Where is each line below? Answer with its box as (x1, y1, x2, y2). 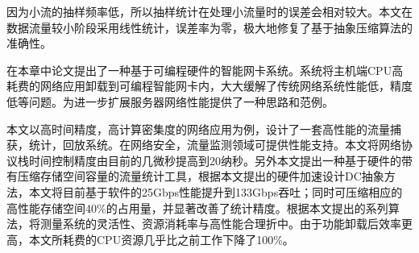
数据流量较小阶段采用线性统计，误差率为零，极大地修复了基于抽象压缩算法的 (6, 19, 413, 35)
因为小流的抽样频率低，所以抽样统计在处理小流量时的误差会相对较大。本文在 (6, 3, 413, 19)
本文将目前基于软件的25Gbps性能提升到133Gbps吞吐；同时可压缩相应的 (28, 183, 403, 200)
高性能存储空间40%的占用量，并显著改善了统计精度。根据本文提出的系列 (6, 199, 388, 216)
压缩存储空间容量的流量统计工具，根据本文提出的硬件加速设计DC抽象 (17, 168, 384, 185)
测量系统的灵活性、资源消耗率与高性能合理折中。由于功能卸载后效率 (39, 215, 401, 232)
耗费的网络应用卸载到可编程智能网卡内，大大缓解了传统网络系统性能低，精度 (6, 77, 413, 94)
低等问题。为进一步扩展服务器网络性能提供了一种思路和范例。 (6, 93, 334, 110)
